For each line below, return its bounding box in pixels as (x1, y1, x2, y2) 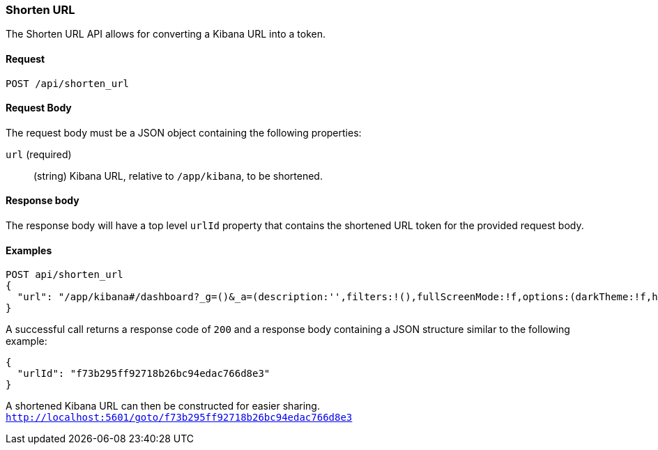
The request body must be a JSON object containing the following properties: (6, 126, 362, 139)
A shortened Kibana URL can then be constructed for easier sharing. (6, 400, 320, 412)
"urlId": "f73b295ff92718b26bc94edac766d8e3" (17, 368, 270, 380)
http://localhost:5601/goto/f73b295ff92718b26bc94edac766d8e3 (6, 412, 353, 424)
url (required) (6, 148, 72, 160)
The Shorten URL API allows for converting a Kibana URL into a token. (6, 28, 326, 40)
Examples (6, 244, 52, 256)
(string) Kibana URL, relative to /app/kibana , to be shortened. (33, 169, 323, 182)
